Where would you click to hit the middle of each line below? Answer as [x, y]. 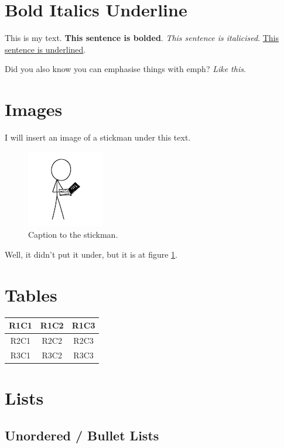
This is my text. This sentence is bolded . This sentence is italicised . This [142, 38]
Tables [31, 294]
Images [34, 109]
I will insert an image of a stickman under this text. [98, 137]
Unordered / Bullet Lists [82, 435]
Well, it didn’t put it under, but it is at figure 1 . [91, 254]
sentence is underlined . [45, 49]
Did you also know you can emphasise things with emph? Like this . [125, 69]
